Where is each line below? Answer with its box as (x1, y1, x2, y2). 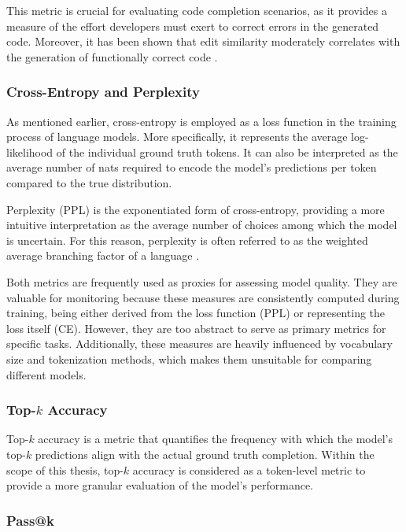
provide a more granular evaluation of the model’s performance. (6, 477, 313, 493)
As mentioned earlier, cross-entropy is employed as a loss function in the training (6, 113, 397, 129)
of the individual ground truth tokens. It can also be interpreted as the (56, 143, 398, 160)
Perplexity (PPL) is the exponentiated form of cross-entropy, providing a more (6, 201, 385, 217)
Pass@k (6, 510, 54, 530)
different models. (6, 366, 87, 382)
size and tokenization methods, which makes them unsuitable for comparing (6, 350, 372, 367)
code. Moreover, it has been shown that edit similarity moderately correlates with (6, 33, 400, 50)
